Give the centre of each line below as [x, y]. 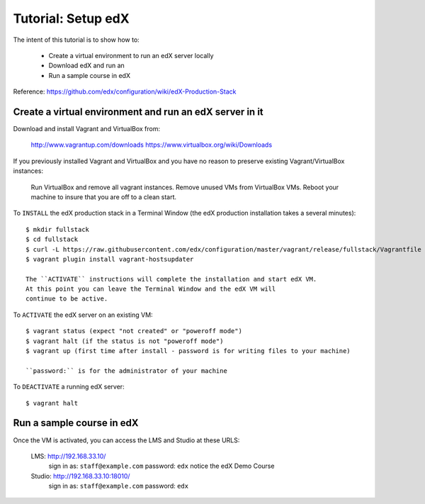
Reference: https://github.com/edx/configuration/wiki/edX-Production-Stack [125, 91]
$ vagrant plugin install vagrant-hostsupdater [110, 259]
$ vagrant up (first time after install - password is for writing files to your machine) [188, 351]
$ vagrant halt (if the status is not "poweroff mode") [125, 341]
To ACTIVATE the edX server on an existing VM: [83, 315]
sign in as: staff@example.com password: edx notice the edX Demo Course [161, 466]
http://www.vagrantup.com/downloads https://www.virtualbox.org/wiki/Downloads [152, 145]
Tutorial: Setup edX [72, 18]
